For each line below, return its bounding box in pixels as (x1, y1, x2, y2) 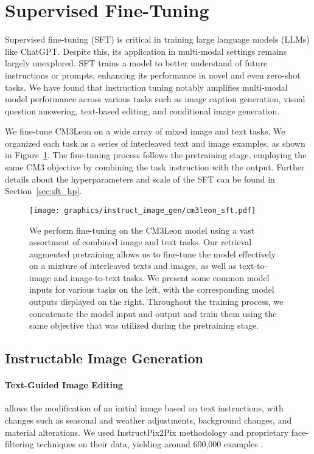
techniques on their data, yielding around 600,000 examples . (37, 438, 263, 450)
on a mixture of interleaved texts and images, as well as (29, 259, 237, 272)
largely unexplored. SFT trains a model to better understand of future (5, 57, 268, 69)
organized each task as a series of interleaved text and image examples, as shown (5, 136, 305, 149)
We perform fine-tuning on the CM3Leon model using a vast (29, 223, 255, 236)
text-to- (239, 259, 268, 272)
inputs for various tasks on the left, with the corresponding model (29, 283, 274, 296)
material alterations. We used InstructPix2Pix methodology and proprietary (5, 425, 289, 438)
